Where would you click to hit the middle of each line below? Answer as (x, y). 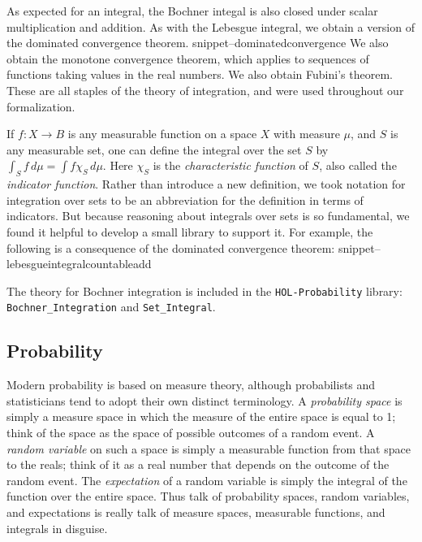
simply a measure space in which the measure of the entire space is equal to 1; (201, 416)
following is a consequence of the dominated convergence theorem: (171, 247)
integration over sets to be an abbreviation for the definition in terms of (185, 199)
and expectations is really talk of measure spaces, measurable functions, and (196, 512)
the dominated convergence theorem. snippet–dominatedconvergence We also (198, 43)
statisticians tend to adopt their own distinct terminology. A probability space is (205, 400)
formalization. (41, 106)
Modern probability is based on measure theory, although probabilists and (191, 385)
